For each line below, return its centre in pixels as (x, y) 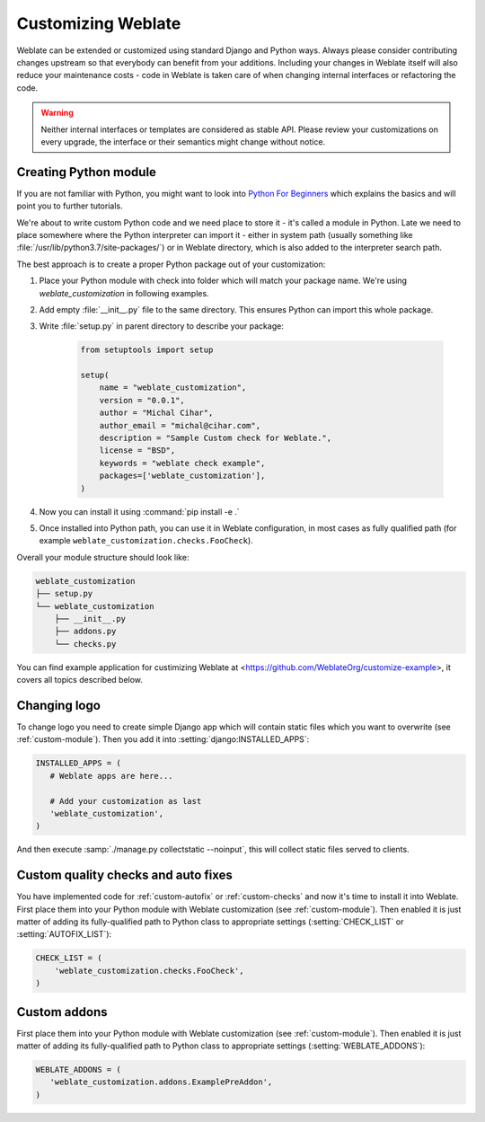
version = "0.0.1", (142, 400)
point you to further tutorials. (70, 206)
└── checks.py (85, 644)
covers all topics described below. (80, 680)
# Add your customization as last (126, 801)
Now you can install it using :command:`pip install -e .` (139, 511)
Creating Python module (87, 172)
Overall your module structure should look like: (103, 557)
